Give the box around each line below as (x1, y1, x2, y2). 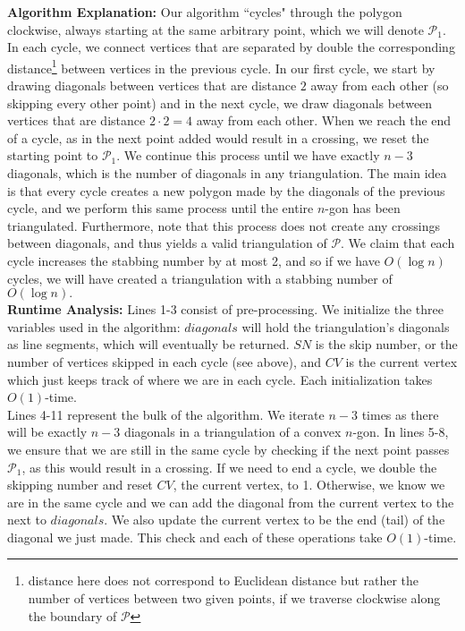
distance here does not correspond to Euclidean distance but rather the (28, 571, 419, 590)
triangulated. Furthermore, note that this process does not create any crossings (7, 216, 441, 234)
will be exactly (7, 422, 88, 441)
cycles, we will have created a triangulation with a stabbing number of (7, 269, 393, 287)
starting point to (7, 146, 98, 165)
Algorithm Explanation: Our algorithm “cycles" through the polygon (7, 3, 402, 21)
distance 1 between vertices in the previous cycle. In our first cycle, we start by (7, 55, 435, 77)
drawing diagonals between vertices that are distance (7, 76, 297, 95)
